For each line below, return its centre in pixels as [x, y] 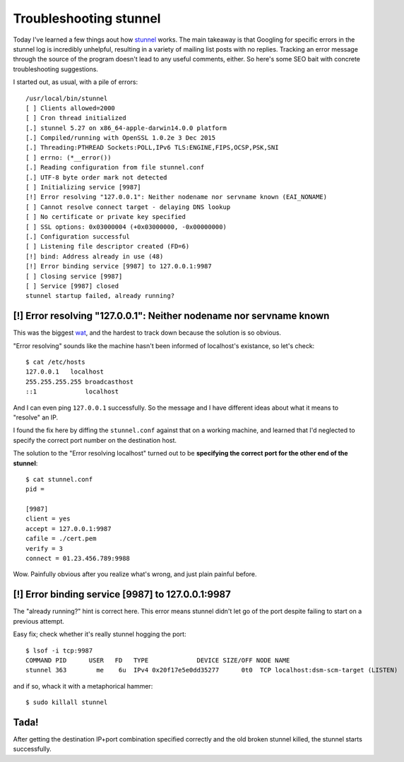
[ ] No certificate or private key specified [106, 217]
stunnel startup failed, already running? [100, 296]
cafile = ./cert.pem [61, 539]
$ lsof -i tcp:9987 [59, 650]
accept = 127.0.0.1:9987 [69, 529]
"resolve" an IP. [36, 417]
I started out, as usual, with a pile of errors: [75, 82]
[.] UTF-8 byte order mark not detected [96, 177]
